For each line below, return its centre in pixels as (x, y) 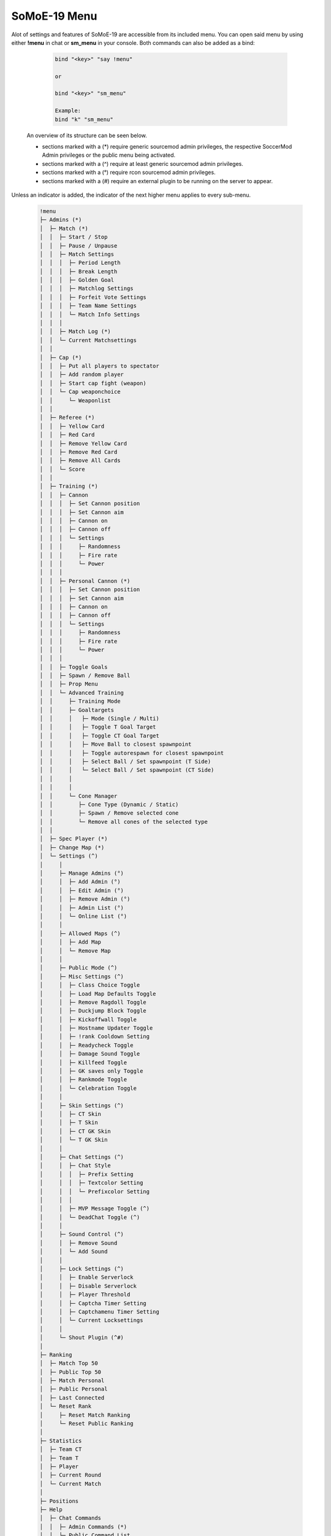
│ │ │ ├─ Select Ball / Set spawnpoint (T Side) (125, 761)
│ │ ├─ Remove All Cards (80, 460)
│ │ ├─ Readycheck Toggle (87, 1045)
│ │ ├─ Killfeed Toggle (83, 1062)
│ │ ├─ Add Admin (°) (80, 882)
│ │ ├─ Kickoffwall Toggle (88, 1019)
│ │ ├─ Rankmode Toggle (83, 1080)
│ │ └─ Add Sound (74, 1252)
